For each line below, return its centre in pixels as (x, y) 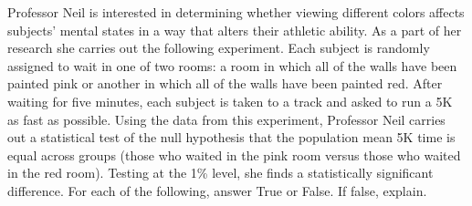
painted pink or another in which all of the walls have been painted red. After (225, 83)
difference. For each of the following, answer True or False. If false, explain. (217, 190)
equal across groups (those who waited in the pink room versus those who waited (234, 154)
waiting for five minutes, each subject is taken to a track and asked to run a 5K (230, 101)
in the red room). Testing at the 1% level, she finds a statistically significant (220, 173)
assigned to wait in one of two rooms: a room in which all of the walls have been (232, 65)
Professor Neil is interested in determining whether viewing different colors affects (236, 12)
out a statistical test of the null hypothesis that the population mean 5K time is (231, 137)
